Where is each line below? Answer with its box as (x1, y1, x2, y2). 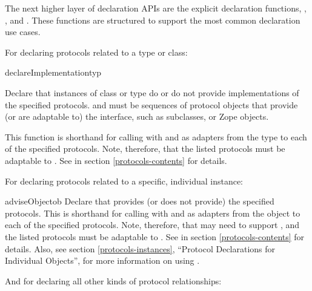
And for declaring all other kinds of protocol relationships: (5, 274, 222, 287)
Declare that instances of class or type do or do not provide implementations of (5, 86, 299, 99)
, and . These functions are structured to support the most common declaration (5, 13, 300, 26)
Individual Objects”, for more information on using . (5, 254, 200, 267)
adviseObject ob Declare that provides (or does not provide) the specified (5, 195, 274, 208)
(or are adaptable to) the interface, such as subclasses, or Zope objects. (5, 110, 269, 123)
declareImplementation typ (5, 66, 102, 79)
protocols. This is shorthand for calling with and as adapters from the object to (5, 206, 300, 219)
